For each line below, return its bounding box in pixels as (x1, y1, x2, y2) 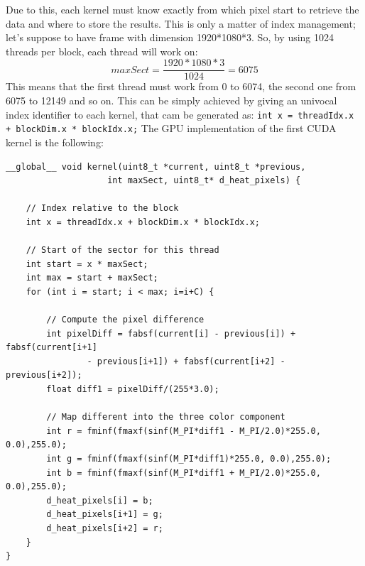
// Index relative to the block (26, 203, 179, 214)
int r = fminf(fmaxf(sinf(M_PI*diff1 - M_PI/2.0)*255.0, (46, 425, 321, 436)
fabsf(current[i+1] (6, 342, 97, 353)
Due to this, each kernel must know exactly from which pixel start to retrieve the (6, 2, 359, 16)
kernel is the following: (6, 134, 104, 149)
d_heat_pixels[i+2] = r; (46, 523, 163, 533)
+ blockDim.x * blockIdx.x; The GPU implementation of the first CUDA (6, 121, 337, 136)
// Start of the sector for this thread (26, 245, 219, 256)
